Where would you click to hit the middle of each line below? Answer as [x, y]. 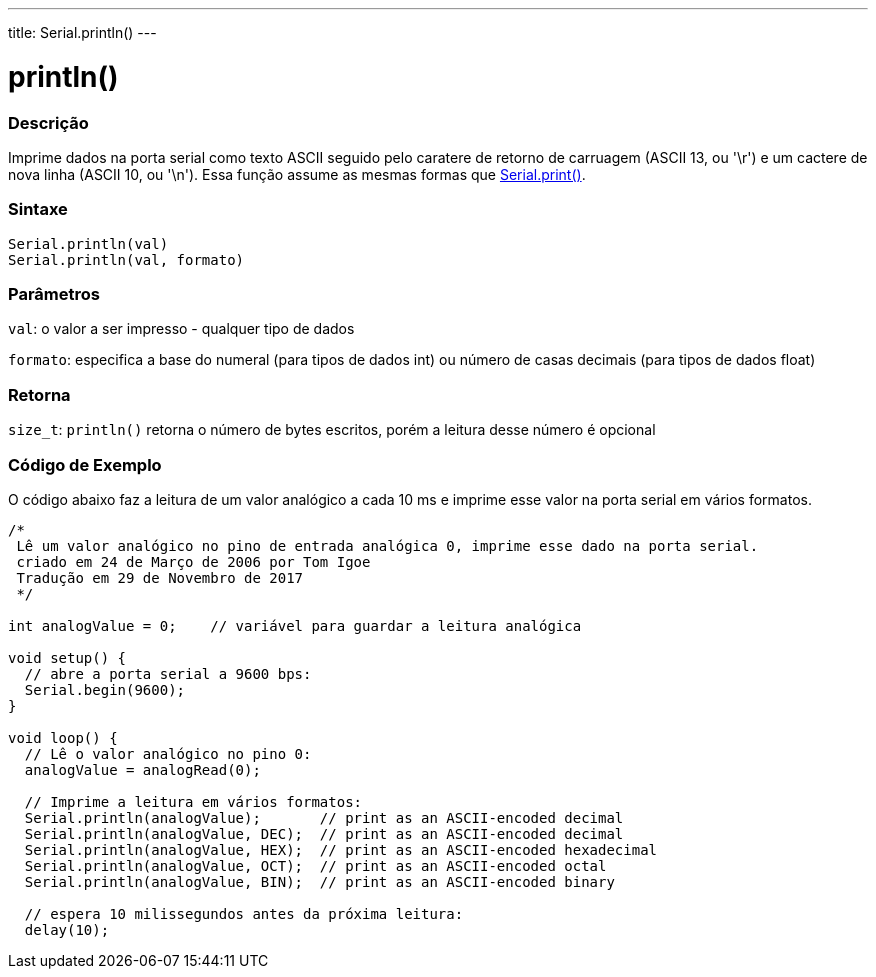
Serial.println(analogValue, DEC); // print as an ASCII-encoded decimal [324, 833]
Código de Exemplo [85, 464]
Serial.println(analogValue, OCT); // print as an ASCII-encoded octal [315, 865]
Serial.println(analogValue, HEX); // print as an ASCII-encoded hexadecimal [341, 849]
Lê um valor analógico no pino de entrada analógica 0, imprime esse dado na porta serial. [387, 545]
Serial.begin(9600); [105, 689]
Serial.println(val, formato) [126, 259]
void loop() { [63, 737]
